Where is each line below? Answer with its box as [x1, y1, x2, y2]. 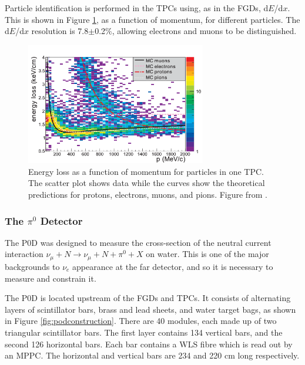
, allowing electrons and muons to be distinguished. [112, 25, 297, 37]
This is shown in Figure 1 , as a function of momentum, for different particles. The [5, 13, 300, 25]
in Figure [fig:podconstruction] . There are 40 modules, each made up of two [5, 315, 277, 327]
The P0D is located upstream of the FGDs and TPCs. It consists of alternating [5, 292, 291, 304]
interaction [5, 248, 43, 260]
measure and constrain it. [5, 272, 96, 284]
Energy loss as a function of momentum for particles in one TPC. [28, 165, 264, 177]
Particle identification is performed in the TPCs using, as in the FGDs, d [5, 2, 269, 13]
